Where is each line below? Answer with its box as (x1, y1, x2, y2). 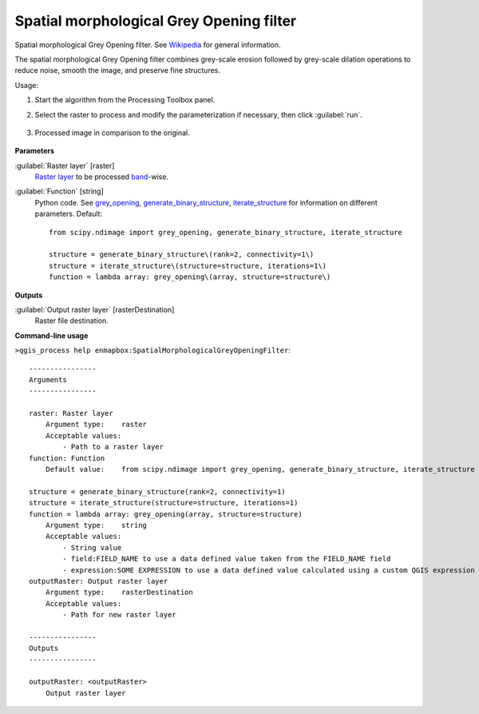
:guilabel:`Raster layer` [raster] (14, 161, 115, 170)
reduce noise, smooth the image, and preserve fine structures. (14, 66, 221, 75)
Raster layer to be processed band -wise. (34, 172, 169, 181)
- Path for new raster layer (62, 610, 177, 620)
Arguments (29, 375, 67, 384)
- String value (62, 543, 122, 552)
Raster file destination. (34, 316, 109, 325)
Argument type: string (45, 521, 148, 529)
